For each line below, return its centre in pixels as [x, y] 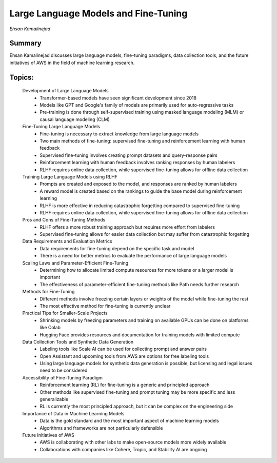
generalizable [54, 399]
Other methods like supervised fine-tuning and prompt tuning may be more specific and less [137, 392]
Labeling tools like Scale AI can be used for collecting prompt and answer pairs [123, 349]
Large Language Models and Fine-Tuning [98, 13]
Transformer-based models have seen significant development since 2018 [118, 98]
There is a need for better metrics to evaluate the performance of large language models [133, 256]
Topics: [22, 77]
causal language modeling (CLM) [75, 119]
